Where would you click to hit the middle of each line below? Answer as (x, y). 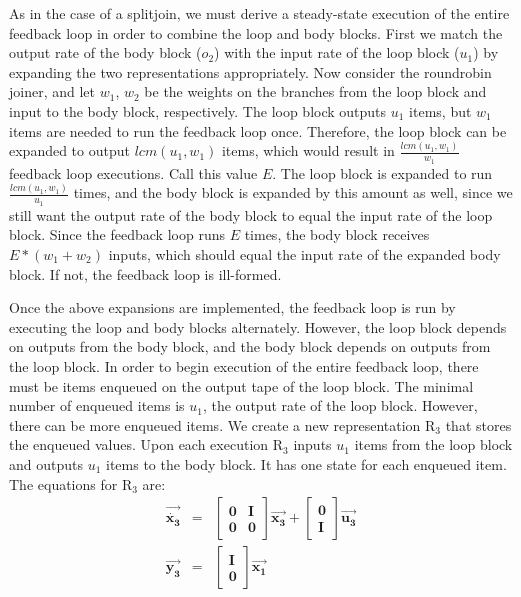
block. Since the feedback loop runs (117, 234)
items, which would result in (308, 150)
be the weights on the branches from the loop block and (315, 91)
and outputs (46, 463)
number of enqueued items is (97, 405)
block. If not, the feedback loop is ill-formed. (145, 273)
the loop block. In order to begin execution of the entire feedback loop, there (244, 366)
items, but (440, 110)
